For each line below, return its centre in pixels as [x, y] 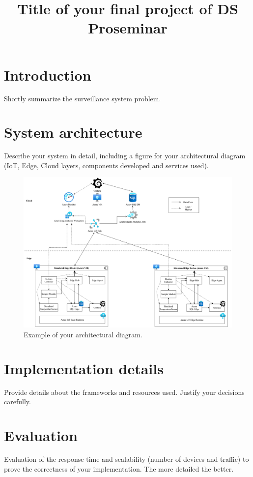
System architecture [73, 132]
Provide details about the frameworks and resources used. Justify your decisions [124, 392]
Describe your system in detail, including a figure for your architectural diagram [125, 156]
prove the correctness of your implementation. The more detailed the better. [119, 468]
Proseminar [128, 28]
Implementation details [84, 368]
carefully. [17, 402]
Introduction [48, 75]
